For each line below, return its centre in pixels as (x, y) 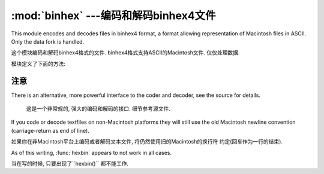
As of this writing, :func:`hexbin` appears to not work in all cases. (91, 152)
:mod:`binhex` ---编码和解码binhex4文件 (113, 16)
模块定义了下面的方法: (38, 63)
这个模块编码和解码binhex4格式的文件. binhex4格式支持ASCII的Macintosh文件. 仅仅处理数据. (125, 53)
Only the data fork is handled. (48, 41)
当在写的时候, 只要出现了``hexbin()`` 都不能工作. (70, 163)
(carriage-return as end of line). (50, 130)
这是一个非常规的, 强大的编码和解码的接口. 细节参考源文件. (98, 109)
